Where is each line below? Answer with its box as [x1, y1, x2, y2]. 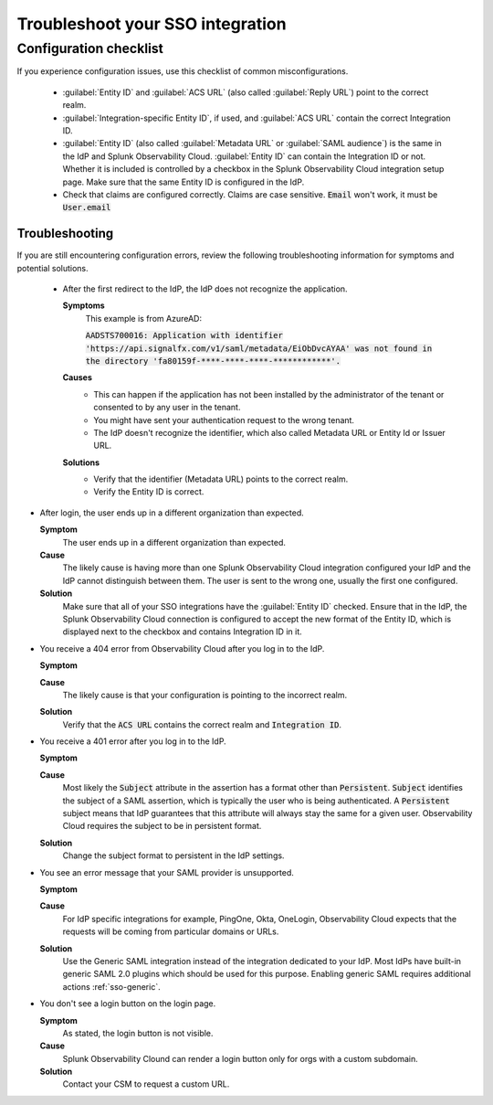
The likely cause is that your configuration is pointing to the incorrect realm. [62, 689, 347, 700]
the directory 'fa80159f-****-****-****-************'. [85, 356, 341, 366]
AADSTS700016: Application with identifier [85, 330, 283, 341]
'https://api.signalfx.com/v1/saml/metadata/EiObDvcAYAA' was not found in [85, 343, 433, 354]
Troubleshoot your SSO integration [16, 14, 287, 34]
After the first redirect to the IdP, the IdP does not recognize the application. [62, 283, 348, 294]
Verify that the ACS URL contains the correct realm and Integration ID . [62, 718, 342, 730]
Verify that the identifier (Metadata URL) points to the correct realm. [93, 473, 349, 484]
